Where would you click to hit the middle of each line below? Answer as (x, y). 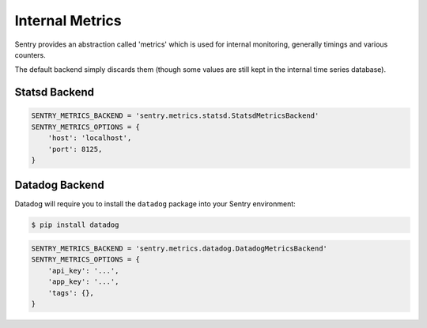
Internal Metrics (68, 21)
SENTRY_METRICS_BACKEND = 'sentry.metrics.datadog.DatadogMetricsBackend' (179, 248)
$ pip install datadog (75, 225)
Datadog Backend (59, 185)
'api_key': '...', (83, 270)
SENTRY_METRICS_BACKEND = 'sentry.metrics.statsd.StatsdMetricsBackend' (175, 116)
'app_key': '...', (83, 282)
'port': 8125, (75, 149)
